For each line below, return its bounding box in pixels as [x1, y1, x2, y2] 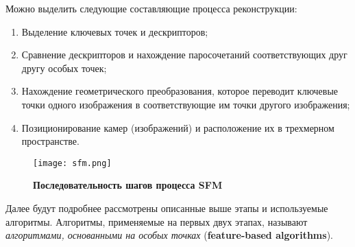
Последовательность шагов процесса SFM [33, 178, 223, 192]
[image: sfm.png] [33, 158, 112, 168]
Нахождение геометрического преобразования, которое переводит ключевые [21, 84, 339, 98]
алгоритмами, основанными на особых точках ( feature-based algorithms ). [5, 228, 333, 242]
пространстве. [21, 134, 79, 148]
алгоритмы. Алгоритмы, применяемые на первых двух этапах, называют [5, 214, 308, 228]
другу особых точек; [21, 60, 107, 75]
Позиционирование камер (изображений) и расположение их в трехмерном [21, 120, 334, 134]
